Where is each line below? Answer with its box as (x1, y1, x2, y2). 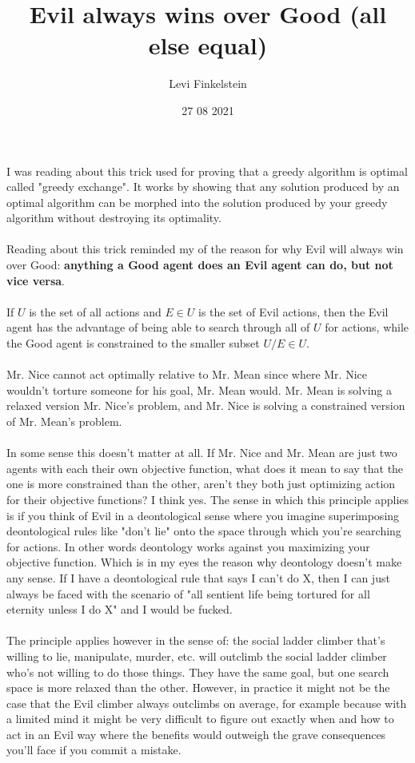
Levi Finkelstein (169, 75, 247, 92)
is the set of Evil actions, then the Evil (198, 303, 389, 320)
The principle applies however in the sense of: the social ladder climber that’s (6, 632, 385, 649)
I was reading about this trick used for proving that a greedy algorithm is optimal (6, 162, 408, 179)
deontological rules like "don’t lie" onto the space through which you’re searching (6, 523, 401, 539)
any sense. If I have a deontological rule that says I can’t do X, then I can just (6, 569, 390, 586)
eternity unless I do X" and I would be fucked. (6, 601, 233, 618)
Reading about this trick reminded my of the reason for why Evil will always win (6, 240, 404, 257)
